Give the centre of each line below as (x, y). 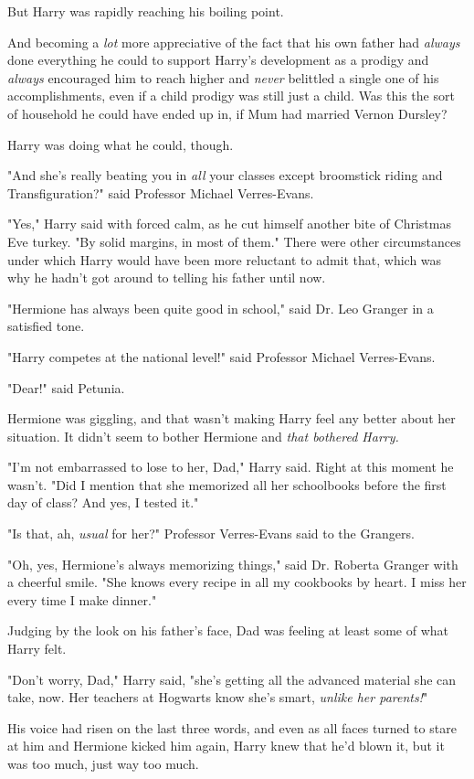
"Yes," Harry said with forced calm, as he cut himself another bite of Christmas (229, 224)
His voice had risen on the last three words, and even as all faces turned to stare (232, 727)
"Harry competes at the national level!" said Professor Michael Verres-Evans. (221, 356)
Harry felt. (37, 649)
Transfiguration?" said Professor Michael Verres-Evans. (161, 192)
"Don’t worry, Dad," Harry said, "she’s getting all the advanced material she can (232, 679)
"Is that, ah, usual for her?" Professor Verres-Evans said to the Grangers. (211, 534)
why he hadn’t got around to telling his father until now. (167, 277)
